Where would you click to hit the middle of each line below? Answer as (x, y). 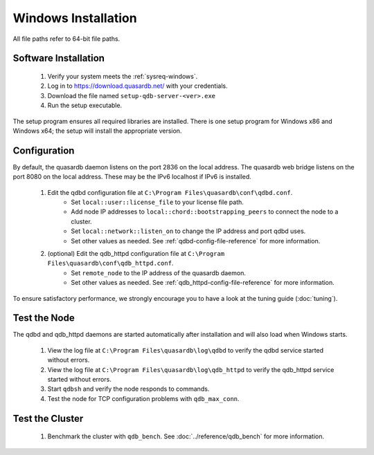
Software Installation (59, 58)
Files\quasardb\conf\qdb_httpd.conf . (110, 263)
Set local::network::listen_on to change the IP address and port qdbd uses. (188, 231)
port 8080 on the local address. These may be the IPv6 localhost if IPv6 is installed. (132, 177)
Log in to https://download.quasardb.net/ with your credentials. (137, 86)
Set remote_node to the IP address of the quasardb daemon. (158, 272)
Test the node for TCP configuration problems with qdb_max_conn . (143, 398)
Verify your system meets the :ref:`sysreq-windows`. (123, 76)
